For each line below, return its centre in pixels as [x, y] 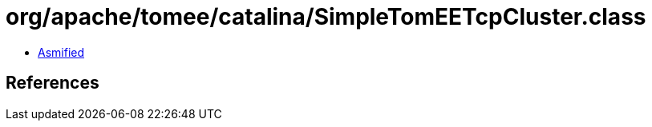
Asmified [61, 52]
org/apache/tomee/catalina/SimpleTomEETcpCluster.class [326, 17]
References [53, 83]
